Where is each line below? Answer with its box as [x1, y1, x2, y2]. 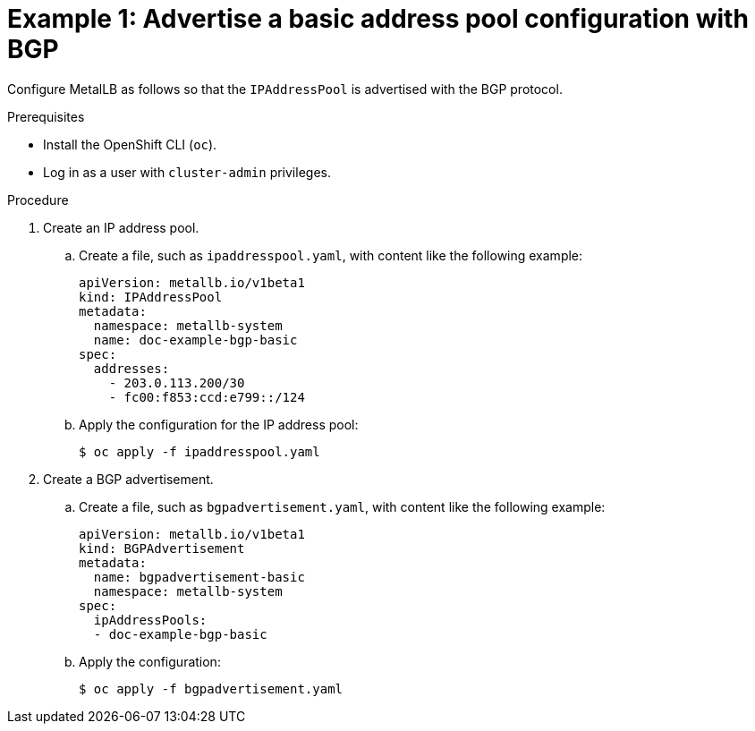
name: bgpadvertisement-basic [93, 569, 305, 584]
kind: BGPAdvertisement [79, 540, 245, 556]
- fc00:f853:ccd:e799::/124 [108, 389, 305, 404]
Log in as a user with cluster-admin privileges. [43, 164, 331, 180]
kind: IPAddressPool [79, 289, 223, 304]
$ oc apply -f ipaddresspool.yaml [79, 444, 320, 459]
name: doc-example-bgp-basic [93, 332, 298, 347]
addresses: [93, 361, 170, 376]
